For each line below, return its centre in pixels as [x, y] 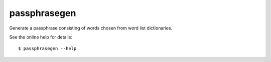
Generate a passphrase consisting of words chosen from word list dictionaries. [91, 28]
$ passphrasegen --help [47, 48]
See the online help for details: [41, 37]
